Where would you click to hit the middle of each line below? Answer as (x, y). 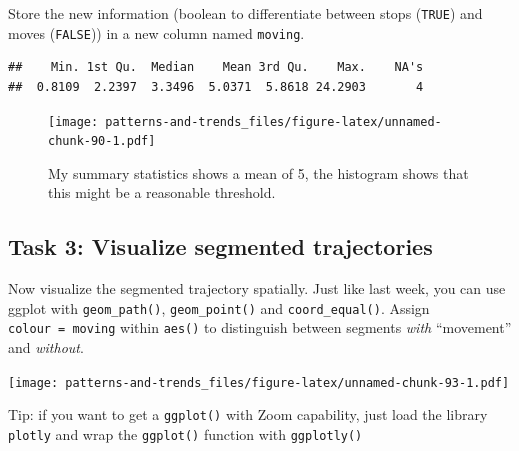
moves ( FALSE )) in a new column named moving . (156, 32)
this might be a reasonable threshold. (162, 192)
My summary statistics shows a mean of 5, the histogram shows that (258, 172)
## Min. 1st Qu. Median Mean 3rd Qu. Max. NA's (216, 67)
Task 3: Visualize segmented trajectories (220, 246)
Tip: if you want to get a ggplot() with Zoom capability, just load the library (248, 414)
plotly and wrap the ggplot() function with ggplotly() (185, 434)
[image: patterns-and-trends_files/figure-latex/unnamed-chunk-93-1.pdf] (259, 382)
